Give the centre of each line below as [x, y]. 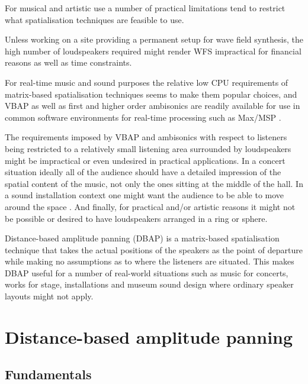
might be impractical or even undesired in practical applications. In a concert [145, 160]
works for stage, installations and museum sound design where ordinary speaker [149, 284]
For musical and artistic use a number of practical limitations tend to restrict [145, 8]
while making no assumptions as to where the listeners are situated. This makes [150, 261]
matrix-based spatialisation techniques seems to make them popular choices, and [151, 94]
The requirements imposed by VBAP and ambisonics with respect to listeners [146, 137]
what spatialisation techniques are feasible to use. [94, 19]
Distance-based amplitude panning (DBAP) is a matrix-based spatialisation [142, 238]
